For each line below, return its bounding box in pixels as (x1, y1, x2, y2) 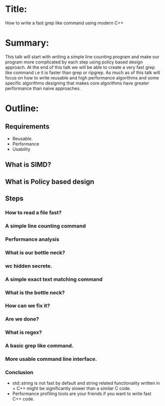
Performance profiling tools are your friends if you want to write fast (12, 391, 152, 397)
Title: (5, 3, 27, 15)
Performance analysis (5, 236, 59, 243)
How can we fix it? (5, 302, 51, 309)
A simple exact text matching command (5, 275, 103, 282)
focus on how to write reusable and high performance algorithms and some (5, 74, 160, 80)
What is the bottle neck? (5, 289, 65, 296)
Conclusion (5, 369, 34, 376)
